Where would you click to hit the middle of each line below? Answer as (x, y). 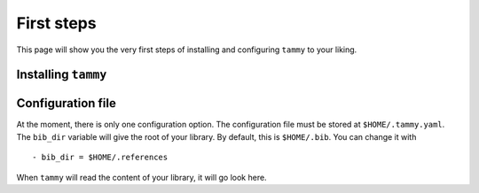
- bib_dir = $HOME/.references (100, 158)
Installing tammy (62, 75)
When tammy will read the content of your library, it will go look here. (141, 177)
